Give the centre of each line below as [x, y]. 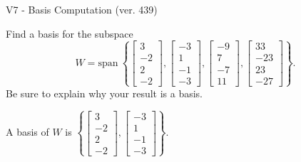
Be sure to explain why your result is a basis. [104, 93]
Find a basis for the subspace [70, 33]
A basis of [27, 132]
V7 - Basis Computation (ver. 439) [82, 9]
